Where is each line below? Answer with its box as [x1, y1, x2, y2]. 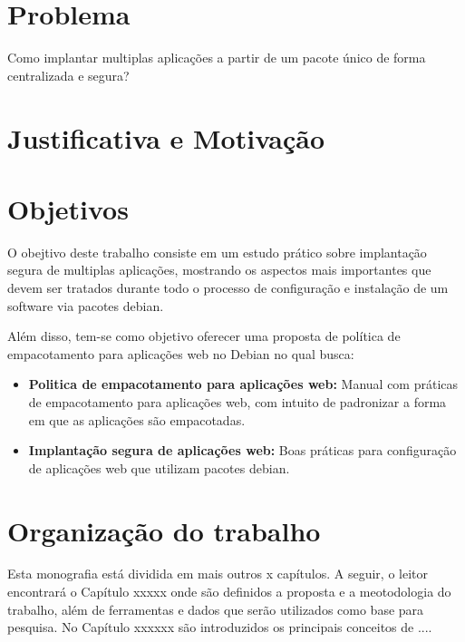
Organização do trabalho [7, 511, 321, 549]
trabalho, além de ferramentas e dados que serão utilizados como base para [7, 599, 424, 618]
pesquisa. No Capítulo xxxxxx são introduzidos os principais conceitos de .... [7, 618, 432, 637]
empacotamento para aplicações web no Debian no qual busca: [7, 344, 354, 363]
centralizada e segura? [7, 65, 130, 84]
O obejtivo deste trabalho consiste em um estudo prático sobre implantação [7, 242, 427, 261]
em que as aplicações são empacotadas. [28, 410, 246, 429]
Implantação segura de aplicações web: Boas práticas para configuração [28, 441, 457, 460]
